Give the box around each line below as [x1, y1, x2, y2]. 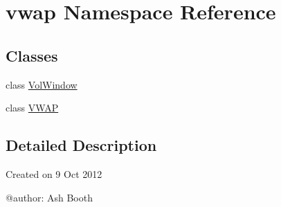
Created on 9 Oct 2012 [6, 166, 102, 181]
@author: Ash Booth [6, 190, 93, 204]
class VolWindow [6, 77, 78, 91]
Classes [6, 44, 58, 66]
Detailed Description [6, 134, 157, 156]
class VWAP [6, 100, 59, 115]
